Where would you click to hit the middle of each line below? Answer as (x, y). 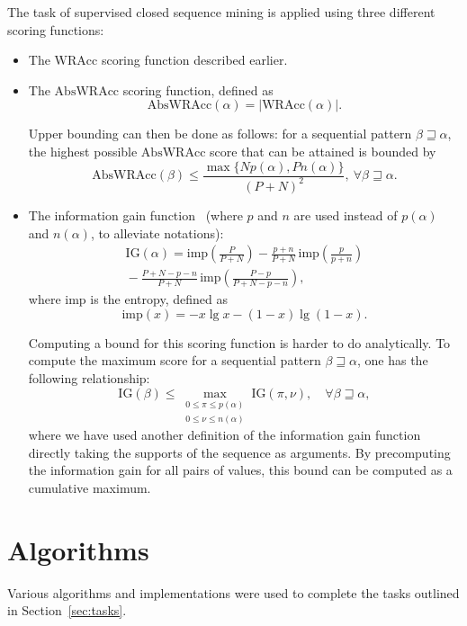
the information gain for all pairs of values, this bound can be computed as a (240, 470)
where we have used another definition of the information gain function (225, 435)
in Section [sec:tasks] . (67, 610)
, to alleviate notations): (157, 233)
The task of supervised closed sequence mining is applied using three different (221, 12)
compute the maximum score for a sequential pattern (175, 360)
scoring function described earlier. (194, 60)
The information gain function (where (135, 215)
